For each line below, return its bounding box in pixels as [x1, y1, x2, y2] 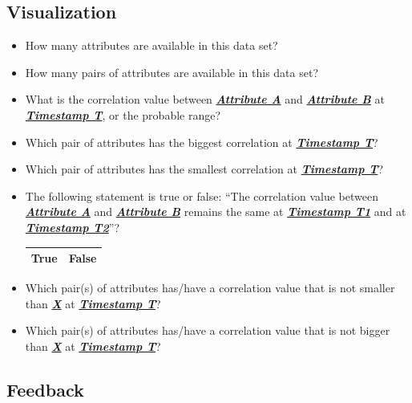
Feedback [6, 377, 84, 401]
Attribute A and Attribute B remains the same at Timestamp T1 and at [25, 203, 406, 220]
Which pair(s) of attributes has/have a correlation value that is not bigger [25, 322, 390, 339]
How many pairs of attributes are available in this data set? [25, 63, 318, 80]
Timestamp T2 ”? [25, 218, 119, 235]
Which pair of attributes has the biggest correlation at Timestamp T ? [25, 133, 378, 150]
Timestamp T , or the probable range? [25, 106, 221, 123]
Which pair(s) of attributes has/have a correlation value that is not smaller [25, 279, 395, 296]
